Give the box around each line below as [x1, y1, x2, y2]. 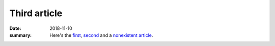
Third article [9, 8, 63, 19]
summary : [9, 32, 32, 38]
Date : [9, 25, 21, 31]
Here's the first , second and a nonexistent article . [49, 32, 153, 38]
